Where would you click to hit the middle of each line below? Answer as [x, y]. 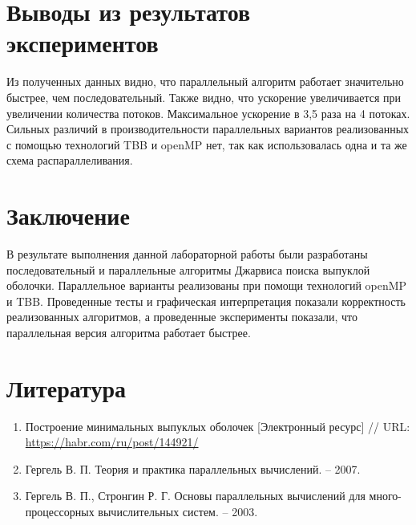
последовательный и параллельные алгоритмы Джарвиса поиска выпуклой [188, 269]
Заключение [68, 216]
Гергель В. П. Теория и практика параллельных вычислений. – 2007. [193, 468]
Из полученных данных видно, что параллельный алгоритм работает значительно [205, 81]
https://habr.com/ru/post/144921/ [112, 442]
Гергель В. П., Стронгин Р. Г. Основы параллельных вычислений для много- [213, 496]
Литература [66, 387]
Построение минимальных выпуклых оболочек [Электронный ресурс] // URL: [218, 426]
